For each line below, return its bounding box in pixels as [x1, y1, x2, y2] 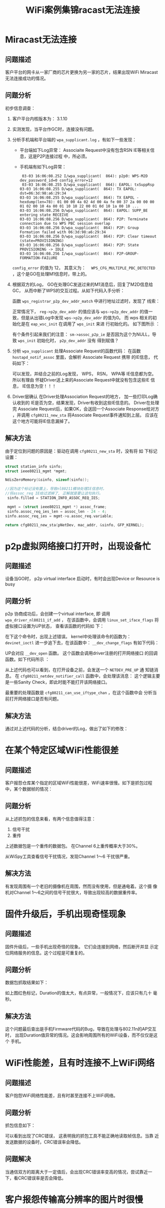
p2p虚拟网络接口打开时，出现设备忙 [5, 541, 151, 552]
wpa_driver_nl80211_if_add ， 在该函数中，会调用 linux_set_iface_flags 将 [5, 617, 159, 623]
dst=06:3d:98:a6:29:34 [19, 191, 66, 196]
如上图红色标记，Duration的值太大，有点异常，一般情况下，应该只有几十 [5, 990, 152, 996]
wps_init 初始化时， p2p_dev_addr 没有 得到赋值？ [18, 337, 119, 343]
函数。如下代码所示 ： [5, 656, 50, 662]
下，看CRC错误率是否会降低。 [5, 1175, 66, 1181]
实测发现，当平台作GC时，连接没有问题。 [12, 126, 97, 132]
